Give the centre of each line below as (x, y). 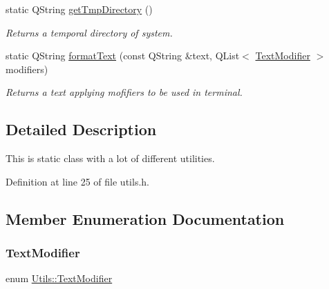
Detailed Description (81, 129)
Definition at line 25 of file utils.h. (77, 181)
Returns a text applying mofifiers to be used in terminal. (124, 92)
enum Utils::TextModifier (59, 278)
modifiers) (27, 69)
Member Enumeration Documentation (145, 218)
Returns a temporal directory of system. (89, 32)
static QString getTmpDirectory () (79, 9)
